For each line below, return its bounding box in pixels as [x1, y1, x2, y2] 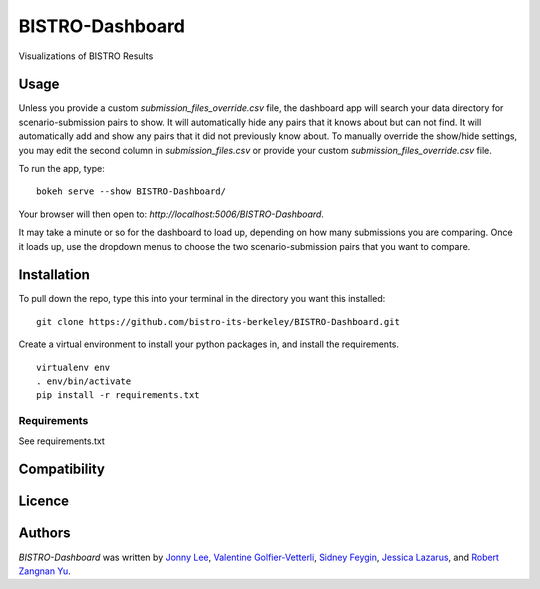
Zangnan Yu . [18, 565, 72, 577]
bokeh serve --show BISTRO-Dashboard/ [36, 186, 227, 197]
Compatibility [18, 461, 105, 478]
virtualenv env [36, 361, 111, 373]
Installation [18, 266, 90, 284]
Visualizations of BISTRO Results [18, 50, 154, 62]
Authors [18, 525, 71, 542]
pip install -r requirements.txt [36, 390, 200, 401]
